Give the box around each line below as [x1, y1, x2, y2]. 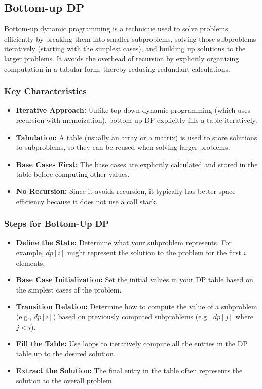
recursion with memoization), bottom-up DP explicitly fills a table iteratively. [16, 114, 257, 125]
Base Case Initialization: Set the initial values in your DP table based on [16, 274, 253, 285]
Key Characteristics [4, 85, 87, 98]
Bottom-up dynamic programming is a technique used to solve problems [4, 23, 228, 34]
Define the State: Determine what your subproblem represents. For [16, 237, 232, 248]
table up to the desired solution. [16, 348, 116, 359]
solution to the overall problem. [16, 375, 114, 385]
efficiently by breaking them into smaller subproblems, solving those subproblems [4, 33, 256, 44]
